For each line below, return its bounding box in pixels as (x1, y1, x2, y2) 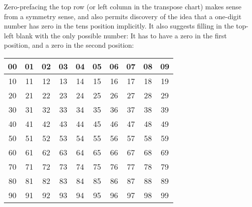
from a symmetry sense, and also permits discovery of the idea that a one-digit (4, 11, 242, 21)
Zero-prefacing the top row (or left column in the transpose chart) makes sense (4, 1, 242, 11)
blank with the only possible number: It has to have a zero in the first (16, 30, 227, 40)
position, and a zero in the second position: (4, 40, 134, 50)
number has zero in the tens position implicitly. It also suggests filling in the (4, 21, 234, 31)
